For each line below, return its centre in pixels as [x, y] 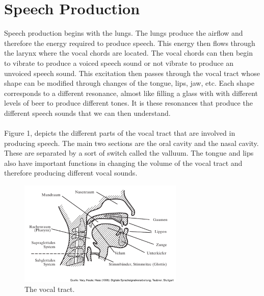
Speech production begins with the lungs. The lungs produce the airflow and [124, 33]
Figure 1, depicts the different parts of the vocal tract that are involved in [120, 133]
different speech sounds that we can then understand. [87, 113]
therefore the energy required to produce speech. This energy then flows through [130, 43]
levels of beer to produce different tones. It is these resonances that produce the [128, 103]
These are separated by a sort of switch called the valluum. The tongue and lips [129, 153]
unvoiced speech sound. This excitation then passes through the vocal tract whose [132, 73]
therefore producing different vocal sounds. [71, 173]
